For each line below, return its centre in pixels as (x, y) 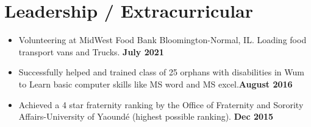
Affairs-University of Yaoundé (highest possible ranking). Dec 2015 (146, 116)
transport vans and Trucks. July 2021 (91, 51)
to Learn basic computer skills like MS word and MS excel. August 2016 (155, 84)
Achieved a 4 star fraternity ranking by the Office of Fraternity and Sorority (161, 104)
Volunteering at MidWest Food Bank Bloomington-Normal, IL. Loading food (163, 40)
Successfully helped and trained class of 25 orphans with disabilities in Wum (161, 72)
